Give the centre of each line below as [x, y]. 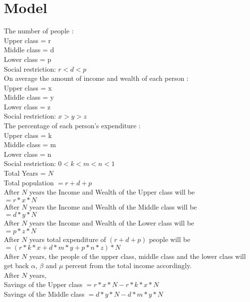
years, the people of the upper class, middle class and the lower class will [138, 256]
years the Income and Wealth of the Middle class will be [113, 206]
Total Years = [25, 173]
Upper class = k [28, 135]
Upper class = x [28, 87]
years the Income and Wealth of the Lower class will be [112, 223]
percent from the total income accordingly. [128, 265]
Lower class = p [28, 59]
